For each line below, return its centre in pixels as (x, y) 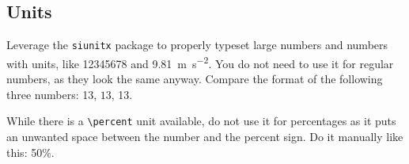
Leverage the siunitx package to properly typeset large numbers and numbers (197, 45)
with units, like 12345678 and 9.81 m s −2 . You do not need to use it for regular (200, 62)
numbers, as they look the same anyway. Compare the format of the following (195, 79)
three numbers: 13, (52, 94)
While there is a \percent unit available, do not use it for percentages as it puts (201, 121)
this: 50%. (30, 152)
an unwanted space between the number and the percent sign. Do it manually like (205, 136)
